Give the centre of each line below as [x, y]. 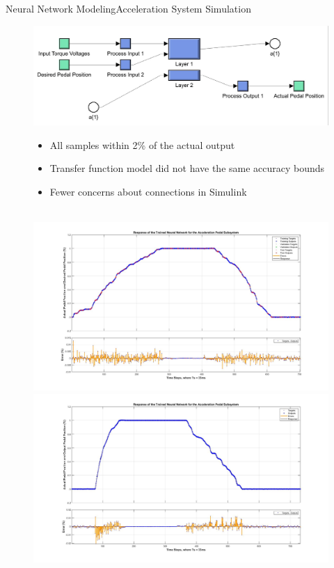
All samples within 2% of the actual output [142, 144]
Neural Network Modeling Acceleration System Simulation [128, 8]
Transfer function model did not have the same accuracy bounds [187, 168]
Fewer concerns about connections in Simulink [148, 192]
